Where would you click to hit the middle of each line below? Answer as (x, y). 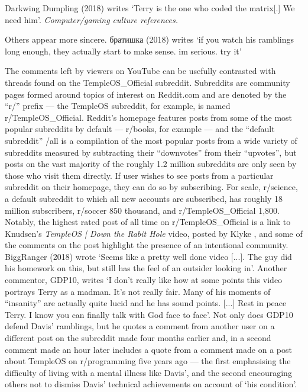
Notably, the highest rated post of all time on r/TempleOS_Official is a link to (148, 222)
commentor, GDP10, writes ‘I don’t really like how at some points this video (144, 280)
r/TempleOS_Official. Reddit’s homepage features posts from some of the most (149, 117)
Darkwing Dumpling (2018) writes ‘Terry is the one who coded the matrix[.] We (150, 8)
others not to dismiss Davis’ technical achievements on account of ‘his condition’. (151, 384)
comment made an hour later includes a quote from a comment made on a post (148, 349)
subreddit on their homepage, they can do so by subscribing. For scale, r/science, (151, 187)
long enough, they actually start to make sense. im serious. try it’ (123, 51)
